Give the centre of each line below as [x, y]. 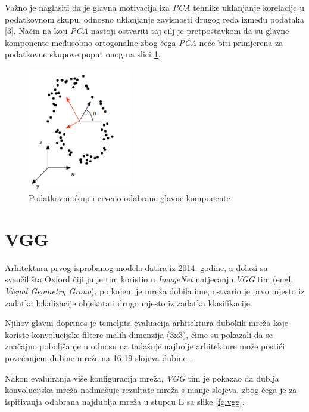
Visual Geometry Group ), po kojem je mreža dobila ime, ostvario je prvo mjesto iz [155, 291]
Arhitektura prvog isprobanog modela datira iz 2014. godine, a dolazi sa [136, 267]
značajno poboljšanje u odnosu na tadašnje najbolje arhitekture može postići [145, 346]
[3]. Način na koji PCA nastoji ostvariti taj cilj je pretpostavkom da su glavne [147, 31]
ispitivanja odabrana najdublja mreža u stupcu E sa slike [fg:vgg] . [125, 401]
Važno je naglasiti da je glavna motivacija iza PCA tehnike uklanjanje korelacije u [154, 7]
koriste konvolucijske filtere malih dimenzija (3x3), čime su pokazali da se [139, 334]
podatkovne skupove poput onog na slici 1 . [83, 54]
